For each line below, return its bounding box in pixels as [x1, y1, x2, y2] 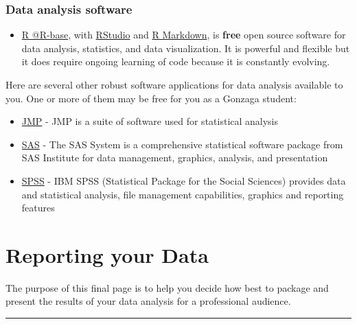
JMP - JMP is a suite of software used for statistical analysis [21, 114, 279, 128]
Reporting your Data [5, 240, 209, 268]
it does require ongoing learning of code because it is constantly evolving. [21, 54, 330, 69]
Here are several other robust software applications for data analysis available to [5, 78, 343, 91]
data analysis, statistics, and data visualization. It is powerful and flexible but [21, 40, 350, 55]
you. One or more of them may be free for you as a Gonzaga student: [5, 91, 297, 105]
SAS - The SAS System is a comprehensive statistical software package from [21, 137, 343, 151]
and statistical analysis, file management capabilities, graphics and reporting [21, 187, 344, 201]
